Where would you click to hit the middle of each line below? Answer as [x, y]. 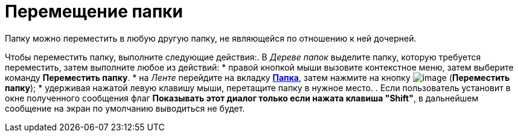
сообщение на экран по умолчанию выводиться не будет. [125, 108]
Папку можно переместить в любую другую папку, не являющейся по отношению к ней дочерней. [211, 38]
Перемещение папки [94, 11]
